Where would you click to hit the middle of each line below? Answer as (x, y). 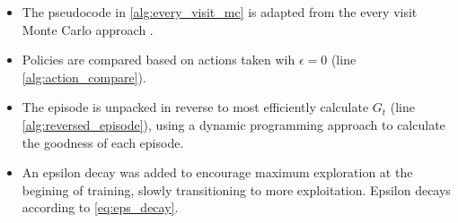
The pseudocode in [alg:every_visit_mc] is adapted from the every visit (220, 12)
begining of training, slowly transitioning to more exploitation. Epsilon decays (236, 189)
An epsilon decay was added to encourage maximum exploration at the (217, 172)
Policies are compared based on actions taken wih (159, 60)
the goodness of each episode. (103, 142)
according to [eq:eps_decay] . (100, 207)
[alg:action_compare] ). (84, 77)
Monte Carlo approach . (88, 29)
